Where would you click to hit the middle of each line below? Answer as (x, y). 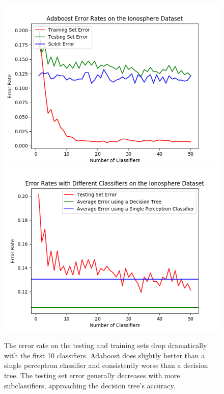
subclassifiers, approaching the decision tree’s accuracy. (90, 385)
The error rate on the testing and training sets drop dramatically (106, 345)
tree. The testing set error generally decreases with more (92, 375)
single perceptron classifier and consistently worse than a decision (106, 365)
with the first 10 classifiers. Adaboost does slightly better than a (105, 355)
